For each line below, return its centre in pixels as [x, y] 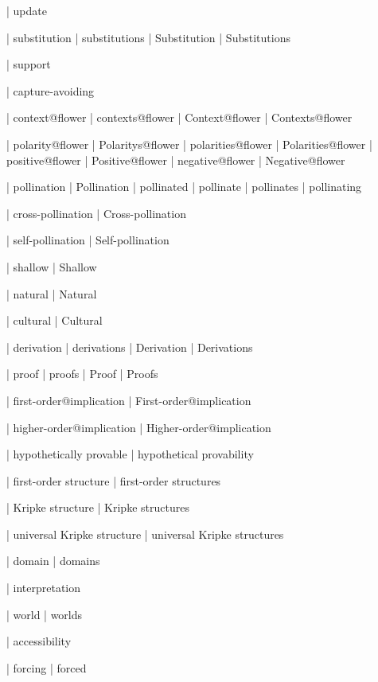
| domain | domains [53, 561]
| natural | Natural [52, 293]
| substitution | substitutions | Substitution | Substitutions [148, 37]
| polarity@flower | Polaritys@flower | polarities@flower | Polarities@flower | [189, 144]
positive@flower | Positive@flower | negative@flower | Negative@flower [176, 160]
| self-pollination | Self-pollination [88, 240]
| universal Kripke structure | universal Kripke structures [145, 534]
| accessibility [39, 641]
